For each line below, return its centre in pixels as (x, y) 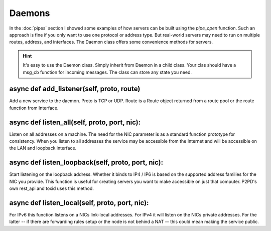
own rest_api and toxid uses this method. (51, 188)
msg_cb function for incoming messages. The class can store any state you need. (107, 72)
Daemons (30, 13)
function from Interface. (34, 108)
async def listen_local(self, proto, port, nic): (79, 203)
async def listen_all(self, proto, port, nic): (75, 122)
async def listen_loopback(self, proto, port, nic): (86, 163)
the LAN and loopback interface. (43, 148)
